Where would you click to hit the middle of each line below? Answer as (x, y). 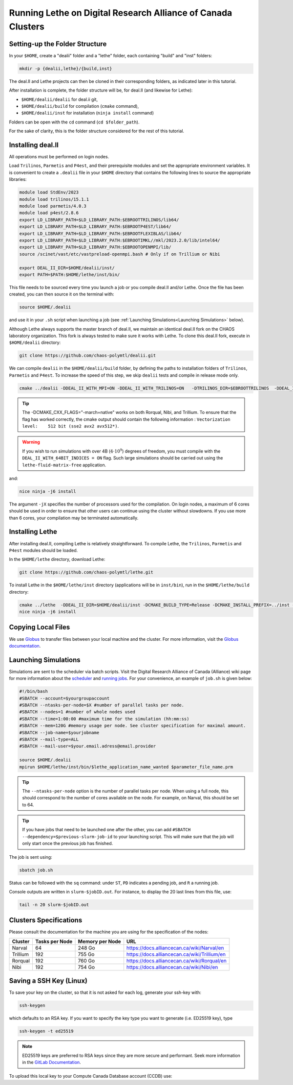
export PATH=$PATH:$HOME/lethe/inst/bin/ (70, 275)
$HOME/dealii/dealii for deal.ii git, (59, 99)
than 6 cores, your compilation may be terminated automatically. (74, 518)
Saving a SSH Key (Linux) (48, 981)
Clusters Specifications (46, 920)
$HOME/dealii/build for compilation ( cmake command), (80, 106)
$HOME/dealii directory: (35, 342)
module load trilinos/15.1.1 (54, 199)
